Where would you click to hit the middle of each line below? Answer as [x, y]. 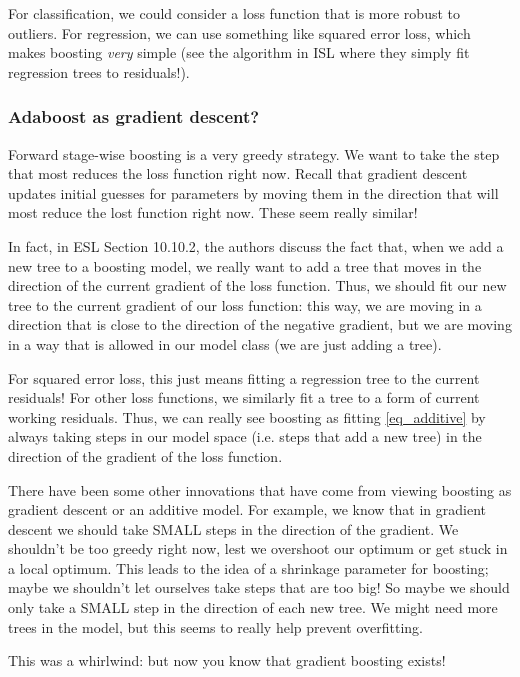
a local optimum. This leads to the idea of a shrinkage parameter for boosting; [248, 567]
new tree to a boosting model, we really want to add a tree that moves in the [245, 265]
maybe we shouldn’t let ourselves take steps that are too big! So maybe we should [259, 587]
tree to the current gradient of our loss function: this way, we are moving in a [245, 304]
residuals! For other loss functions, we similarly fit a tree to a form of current [244, 397]
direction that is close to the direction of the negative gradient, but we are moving [260, 324]
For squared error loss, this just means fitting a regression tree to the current [244, 377]
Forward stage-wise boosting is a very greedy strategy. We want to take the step [254, 153]
